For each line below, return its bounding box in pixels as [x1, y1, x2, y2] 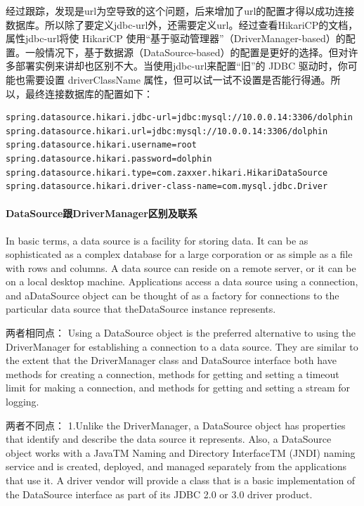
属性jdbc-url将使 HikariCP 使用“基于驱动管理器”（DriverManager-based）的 [6, 31, 346, 46]
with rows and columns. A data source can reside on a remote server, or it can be [6, 260, 356, 275]
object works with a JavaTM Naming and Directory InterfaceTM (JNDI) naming [6, 445, 356, 460]
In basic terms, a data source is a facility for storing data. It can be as [6, 233, 308, 247]
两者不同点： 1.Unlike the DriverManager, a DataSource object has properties [6, 417, 346, 432]
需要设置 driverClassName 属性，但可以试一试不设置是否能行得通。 [25, 72, 331, 86]
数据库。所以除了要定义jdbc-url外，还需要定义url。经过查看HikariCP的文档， [6, 17, 358, 32]
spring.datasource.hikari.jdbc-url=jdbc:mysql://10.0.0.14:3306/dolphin [6, 112, 353, 123]
